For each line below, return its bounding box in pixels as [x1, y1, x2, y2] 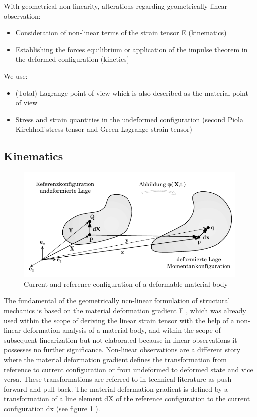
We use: [4, 70, 28, 81]
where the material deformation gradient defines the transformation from [4, 354, 227, 364]
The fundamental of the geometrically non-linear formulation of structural [4, 295, 230, 306]
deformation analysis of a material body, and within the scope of [23, 325, 221, 335]
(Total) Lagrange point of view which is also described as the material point [15, 87, 248, 98]
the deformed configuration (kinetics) [15, 54, 129, 64]
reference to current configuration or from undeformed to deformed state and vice [4, 364, 253, 374]
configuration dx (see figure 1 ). [4, 403, 100, 413]
